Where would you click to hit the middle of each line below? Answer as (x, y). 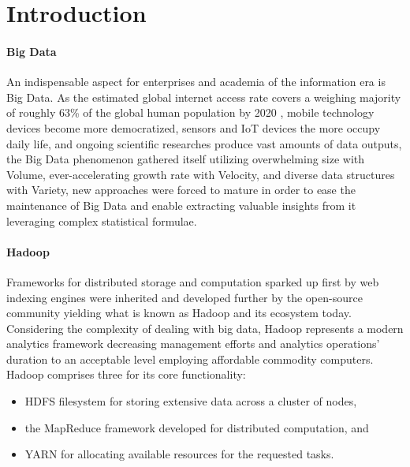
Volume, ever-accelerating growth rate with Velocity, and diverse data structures (201, 174)
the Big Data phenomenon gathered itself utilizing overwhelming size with (186, 159)
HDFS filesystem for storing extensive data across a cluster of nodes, (191, 401)
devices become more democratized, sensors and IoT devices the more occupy (194, 127)
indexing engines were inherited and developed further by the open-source (184, 297)
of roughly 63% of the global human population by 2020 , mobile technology (190, 112)
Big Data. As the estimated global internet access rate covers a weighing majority (204, 97)
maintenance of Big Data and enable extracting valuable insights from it (181, 205)
